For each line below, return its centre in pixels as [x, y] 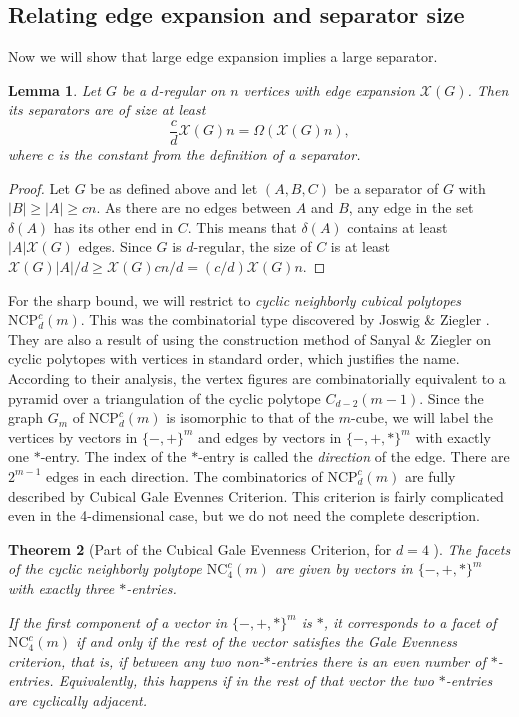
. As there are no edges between [194, 207]
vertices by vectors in [73, 436]
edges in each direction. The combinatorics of [184, 475]
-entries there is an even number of [378, 660]
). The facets [472, 548]
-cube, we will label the [421, 417]
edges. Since [115, 246]
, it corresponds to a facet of [410, 621]
